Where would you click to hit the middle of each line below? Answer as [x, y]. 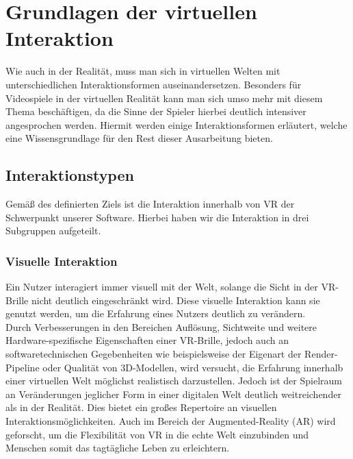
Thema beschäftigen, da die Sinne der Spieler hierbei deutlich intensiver [156, 111]
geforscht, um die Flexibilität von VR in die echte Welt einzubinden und [157, 434]
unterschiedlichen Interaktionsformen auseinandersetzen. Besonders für [154, 84]
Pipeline [23, 367]
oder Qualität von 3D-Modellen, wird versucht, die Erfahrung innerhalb [193, 367]
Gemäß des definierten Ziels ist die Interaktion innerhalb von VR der [150, 204]
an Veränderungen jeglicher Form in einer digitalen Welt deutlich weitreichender [173, 394]
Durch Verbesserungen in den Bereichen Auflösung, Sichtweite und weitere [161, 326]
